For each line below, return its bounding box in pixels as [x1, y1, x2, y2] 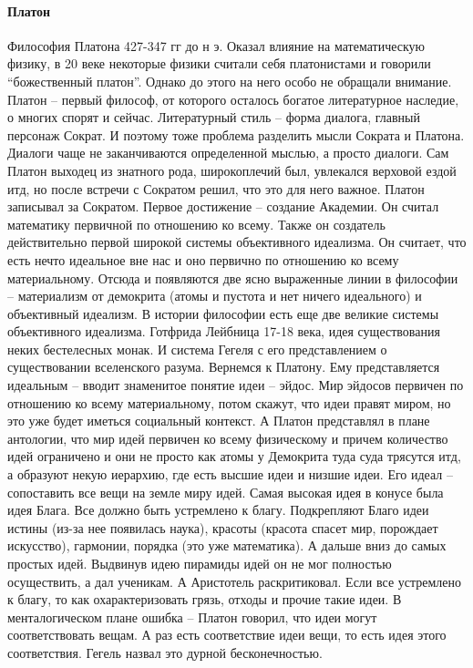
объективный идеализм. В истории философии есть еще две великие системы [7, 303, 439, 323]
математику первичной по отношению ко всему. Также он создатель [7, 214, 386, 233]
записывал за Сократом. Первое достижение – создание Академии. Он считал [7, 197, 439, 216]
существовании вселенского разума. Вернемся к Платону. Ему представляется [7, 357, 440, 376]
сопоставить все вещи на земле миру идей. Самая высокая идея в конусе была [7, 482, 444, 501]
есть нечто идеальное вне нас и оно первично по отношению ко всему [7, 250, 399, 269]
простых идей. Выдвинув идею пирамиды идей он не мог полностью [7, 554, 392, 573]
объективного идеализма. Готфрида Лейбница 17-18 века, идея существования [7, 322, 440, 341]
